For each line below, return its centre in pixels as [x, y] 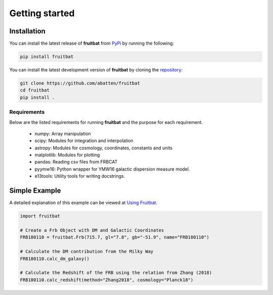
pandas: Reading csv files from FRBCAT [76, 162]
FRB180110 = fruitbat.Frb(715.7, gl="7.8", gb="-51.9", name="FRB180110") [115, 237]
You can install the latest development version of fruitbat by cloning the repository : [96, 70]
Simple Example [35, 191]
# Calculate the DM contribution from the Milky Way [87, 251]
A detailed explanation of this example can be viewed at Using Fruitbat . [83, 203]
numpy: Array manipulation [63, 134]
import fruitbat [40, 216]
